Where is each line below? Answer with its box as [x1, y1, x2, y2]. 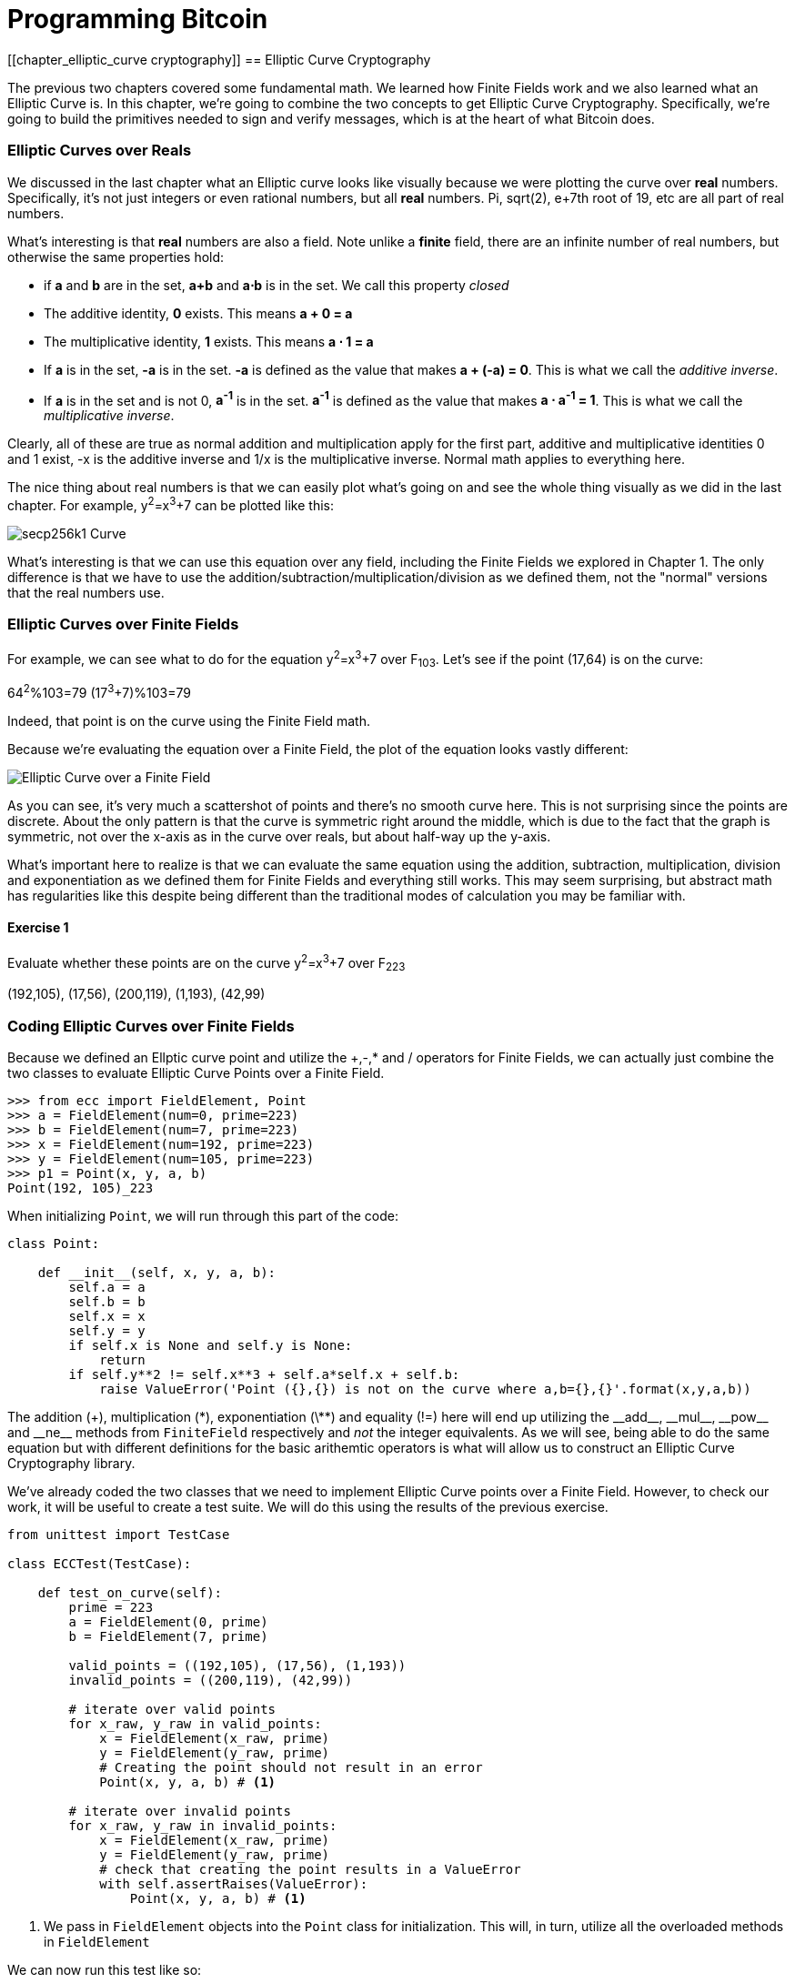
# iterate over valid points [68, 1702, 277, 1717]
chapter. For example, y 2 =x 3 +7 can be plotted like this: [7, 495, 334, 513]
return [99, 1353, 146, 1368]
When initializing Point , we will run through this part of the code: [7, 1208, 398, 1224]
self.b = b [68, 1294, 146, 1310]
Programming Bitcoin [7, 4, 268, 35]
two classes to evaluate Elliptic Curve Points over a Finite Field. [7, 1065, 385, 1082]
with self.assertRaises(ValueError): [99, 1877, 368, 1892]
